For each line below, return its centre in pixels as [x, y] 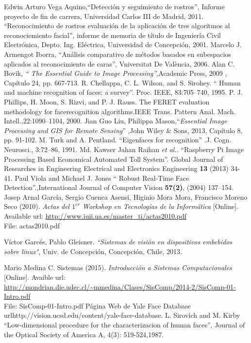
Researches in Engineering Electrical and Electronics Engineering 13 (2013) [116, 168]
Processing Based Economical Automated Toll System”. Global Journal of [114, 159]
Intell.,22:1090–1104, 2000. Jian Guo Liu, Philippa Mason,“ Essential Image [116, 121]
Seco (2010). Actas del [37, 206]
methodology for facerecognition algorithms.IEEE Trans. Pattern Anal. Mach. [120, 111]
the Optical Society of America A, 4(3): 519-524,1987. [84, 334]
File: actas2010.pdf [32, 225]
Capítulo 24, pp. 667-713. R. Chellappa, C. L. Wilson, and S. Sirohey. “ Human [122, 82]
